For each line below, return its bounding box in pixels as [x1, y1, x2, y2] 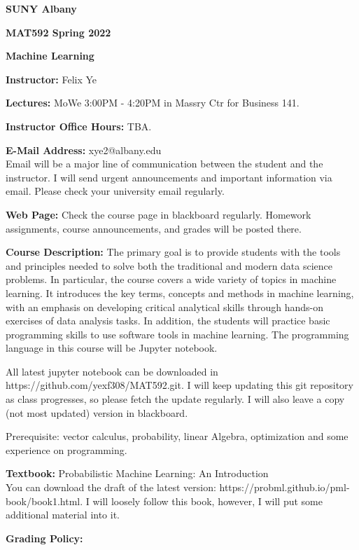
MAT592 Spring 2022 [6, 25, 111, 39]
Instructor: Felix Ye [6, 71, 97, 86]
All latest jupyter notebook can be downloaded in [6, 364, 218, 378]
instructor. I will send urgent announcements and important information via [6, 170, 332, 184]
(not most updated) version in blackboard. [6, 405, 188, 420]
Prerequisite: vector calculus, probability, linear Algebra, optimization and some [6, 429, 349, 444]
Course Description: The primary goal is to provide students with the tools [6, 245, 341, 259]
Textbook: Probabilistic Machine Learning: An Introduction [6, 466, 269, 481]
